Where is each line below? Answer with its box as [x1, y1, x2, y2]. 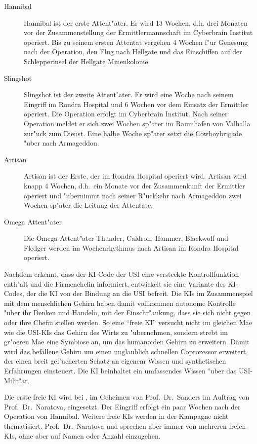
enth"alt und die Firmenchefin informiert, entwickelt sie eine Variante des [4, 278, 226, 289]
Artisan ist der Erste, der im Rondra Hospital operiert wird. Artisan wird [24, 171, 247, 181]
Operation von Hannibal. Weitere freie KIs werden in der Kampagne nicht [4, 411, 229, 421]
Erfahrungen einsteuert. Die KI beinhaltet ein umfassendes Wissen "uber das [4, 366, 237, 375]
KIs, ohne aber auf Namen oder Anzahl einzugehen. [4, 430, 161, 441]
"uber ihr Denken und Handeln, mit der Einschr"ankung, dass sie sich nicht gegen [4, 307, 251, 318]
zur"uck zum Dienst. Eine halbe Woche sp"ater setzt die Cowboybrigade [24, 128, 242, 138]
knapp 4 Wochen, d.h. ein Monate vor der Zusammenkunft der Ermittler [24, 180, 245, 190]
